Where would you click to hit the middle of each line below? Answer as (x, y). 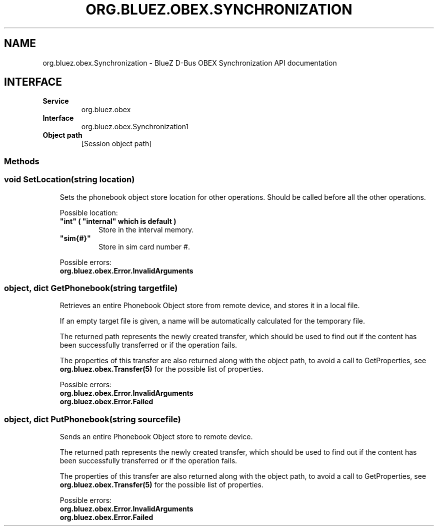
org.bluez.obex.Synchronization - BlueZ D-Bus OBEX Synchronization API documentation (190, 63)
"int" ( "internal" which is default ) (118, 221)
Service (56, 101)
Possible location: (89, 212)
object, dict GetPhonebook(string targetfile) (91, 288)
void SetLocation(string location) (69, 180)
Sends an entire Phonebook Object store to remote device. (156, 437)
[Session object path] (116, 144)
